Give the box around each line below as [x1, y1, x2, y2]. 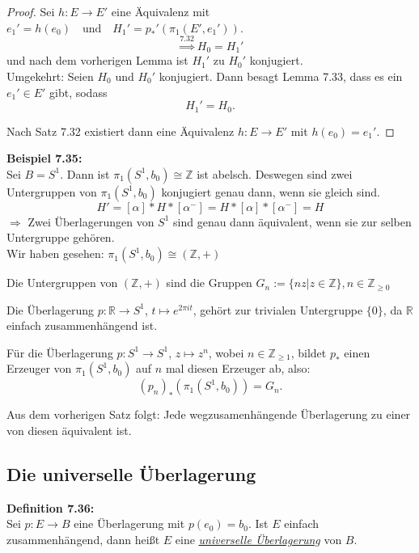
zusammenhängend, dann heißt [6, 531, 160, 547]
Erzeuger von [6, 360, 72, 377]
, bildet [290, 344, 327, 361]
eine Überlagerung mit [74, 515, 185, 532]
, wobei [208, 344, 244, 361]
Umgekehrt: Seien [6, 68, 94, 85]
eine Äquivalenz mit [111, 3, 210, 19]
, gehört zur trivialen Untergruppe [193, 301, 363, 318]
